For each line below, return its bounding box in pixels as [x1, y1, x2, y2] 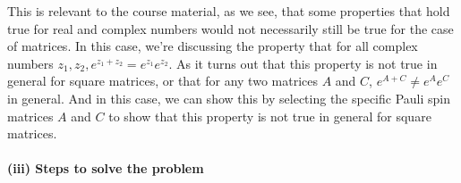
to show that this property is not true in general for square [108, 106, 431, 125]
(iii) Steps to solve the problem [7, 159, 204, 178]
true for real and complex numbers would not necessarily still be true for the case [7, 19, 454, 37]
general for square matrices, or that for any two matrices [7, 71, 318, 90]
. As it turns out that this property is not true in [168, 54, 438, 72]
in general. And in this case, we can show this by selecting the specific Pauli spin [7, 88, 451, 107]
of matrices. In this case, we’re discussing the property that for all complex [7, 37, 418, 55]
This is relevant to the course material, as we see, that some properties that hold [7, 2, 450, 20]
